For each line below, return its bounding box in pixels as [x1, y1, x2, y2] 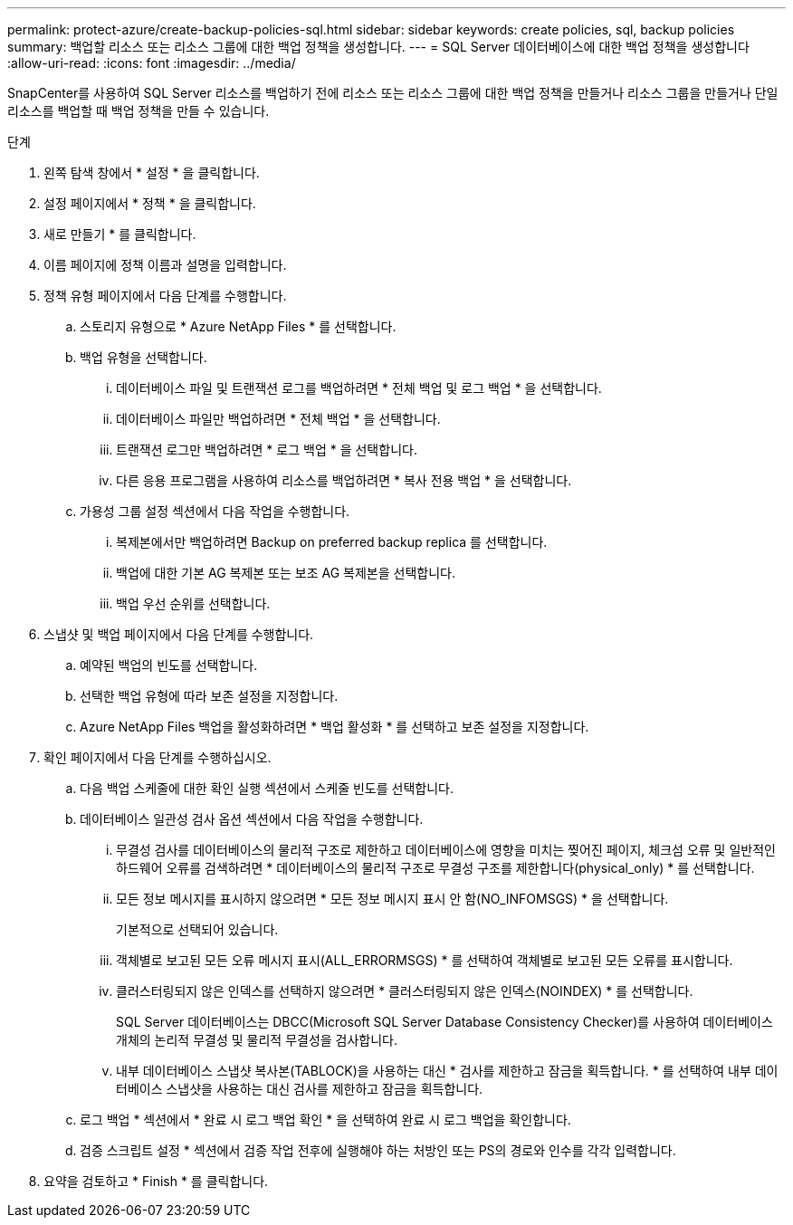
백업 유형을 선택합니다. [80, 349, 207, 365]
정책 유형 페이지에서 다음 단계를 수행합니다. [43, 288, 287, 303]
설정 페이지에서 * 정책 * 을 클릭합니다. [43, 196, 256, 211]
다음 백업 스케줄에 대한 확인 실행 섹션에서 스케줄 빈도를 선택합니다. [80, 780, 454, 796]
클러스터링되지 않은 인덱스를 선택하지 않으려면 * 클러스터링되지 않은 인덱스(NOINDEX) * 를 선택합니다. [116, 983, 693, 999]
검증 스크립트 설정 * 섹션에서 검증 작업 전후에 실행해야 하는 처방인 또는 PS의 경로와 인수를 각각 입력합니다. [80, 1143, 676, 1158]
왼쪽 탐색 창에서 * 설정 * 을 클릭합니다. [43, 165, 260, 180]
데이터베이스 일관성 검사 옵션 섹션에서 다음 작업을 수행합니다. [80, 811, 424, 827]
